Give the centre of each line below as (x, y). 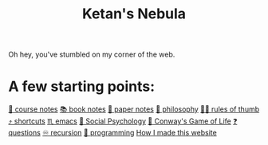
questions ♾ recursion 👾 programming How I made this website (112, 133)
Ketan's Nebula (134, 14)
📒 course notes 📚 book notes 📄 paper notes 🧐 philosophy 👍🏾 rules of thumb (134, 109)
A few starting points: (82, 86)
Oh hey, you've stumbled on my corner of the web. (92, 55)
